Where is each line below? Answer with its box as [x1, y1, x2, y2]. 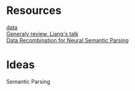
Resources [6, 4, 62, 18]
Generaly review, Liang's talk [6, 30, 79, 37]
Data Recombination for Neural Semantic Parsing [6, 36, 129, 44]
